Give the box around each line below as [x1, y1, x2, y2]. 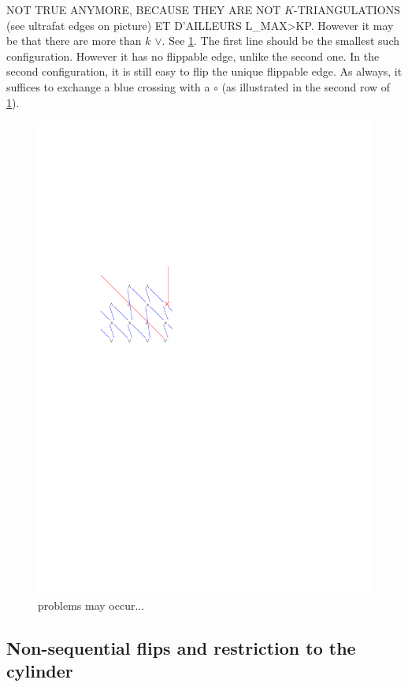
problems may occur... [38, 596, 145, 613]
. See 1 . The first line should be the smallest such [161, 32, 399, 49]
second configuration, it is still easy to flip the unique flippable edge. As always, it [6, 63, 402, 80]
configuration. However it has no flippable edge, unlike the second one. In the [6, 47, 380, 64]
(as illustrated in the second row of [221, 78, 391, 95]
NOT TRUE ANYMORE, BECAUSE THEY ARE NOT [6, 2, 281, 17]
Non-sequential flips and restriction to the [6, 635, 356, 659]
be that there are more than [6, 32, 142, 49]
